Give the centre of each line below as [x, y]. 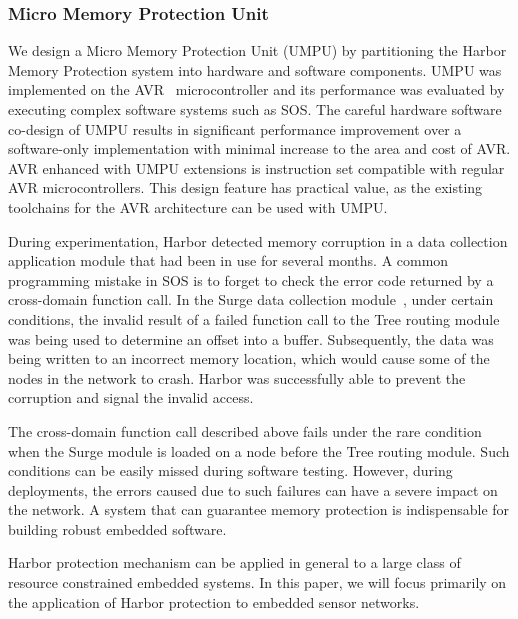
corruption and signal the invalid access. [131, 397]
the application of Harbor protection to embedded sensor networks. [214, 601]
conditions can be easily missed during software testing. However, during [230, 470]
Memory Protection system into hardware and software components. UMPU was [255, 69]
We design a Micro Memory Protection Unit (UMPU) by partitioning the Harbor [257, 50]
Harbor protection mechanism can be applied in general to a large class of [234, 562]
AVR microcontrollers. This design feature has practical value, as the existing [245, 187]
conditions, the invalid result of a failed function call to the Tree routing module [254, 318]
